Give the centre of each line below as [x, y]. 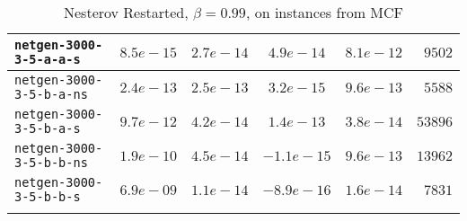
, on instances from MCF [324, 12]
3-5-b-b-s [48, 197]
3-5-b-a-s [48, 128]
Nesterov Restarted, [126, 12]
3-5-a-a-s [48, 59]
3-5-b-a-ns [51, 94]
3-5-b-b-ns [51, 163]
